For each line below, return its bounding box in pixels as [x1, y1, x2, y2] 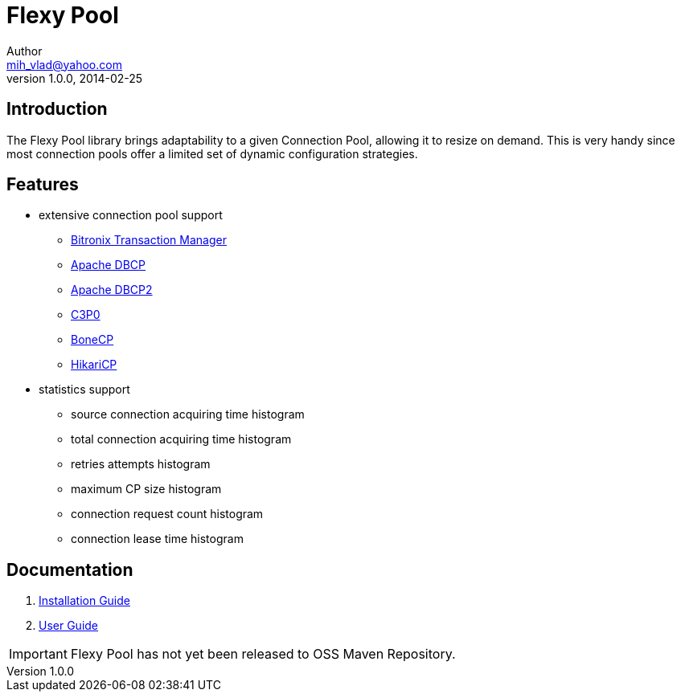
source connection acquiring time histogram [71, 407, 305, 422]
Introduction [6, 99, 108, 120]
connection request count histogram [71, 507, 264, 521]
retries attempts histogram [71, 457, 211, 471]
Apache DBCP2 [71, 283, 153, 297]
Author [6, 43, 43, 58]
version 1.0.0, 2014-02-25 [6, 71, 143, 85]
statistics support [39, 382, 130, 397]
